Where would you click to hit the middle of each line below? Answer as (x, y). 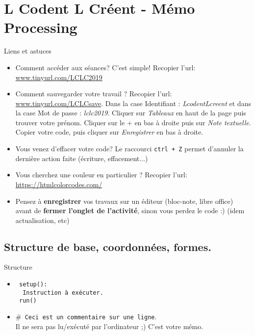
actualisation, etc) (42, 220)
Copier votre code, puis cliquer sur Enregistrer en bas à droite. (109, 132)
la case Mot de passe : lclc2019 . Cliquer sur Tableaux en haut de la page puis (131, 113)
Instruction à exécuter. (63, 293)
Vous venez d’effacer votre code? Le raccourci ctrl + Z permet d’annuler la (129, 149)
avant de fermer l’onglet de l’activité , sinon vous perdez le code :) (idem (130, 210)
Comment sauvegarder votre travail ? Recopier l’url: (94, 94)
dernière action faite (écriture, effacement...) (82, 158)
